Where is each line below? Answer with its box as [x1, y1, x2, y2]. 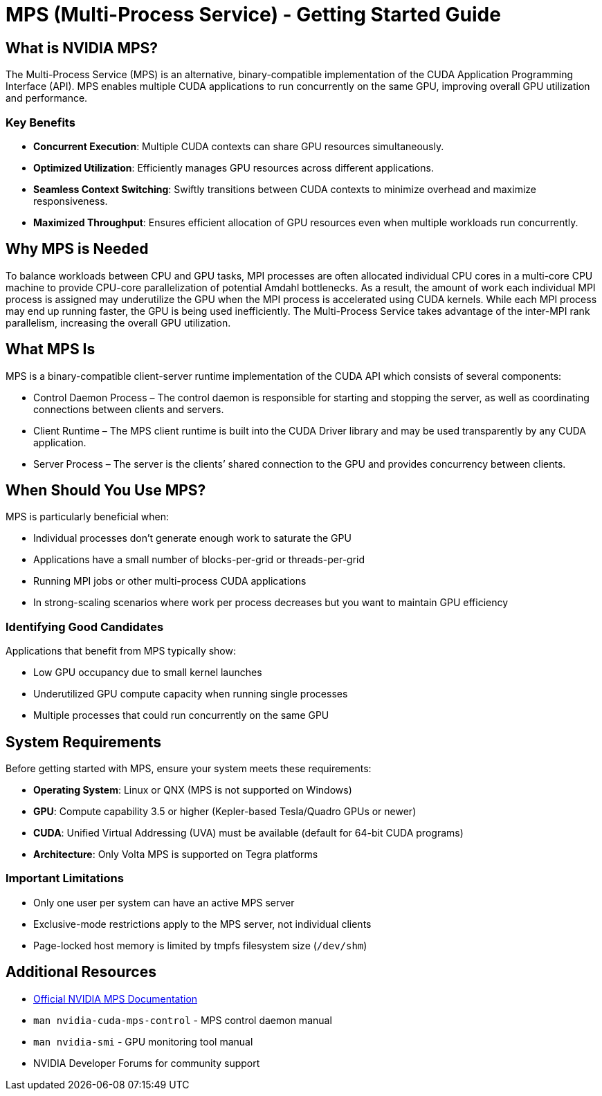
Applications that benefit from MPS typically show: [6, 645, 236, 657]
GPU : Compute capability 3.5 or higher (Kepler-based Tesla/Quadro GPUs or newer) [33, 805, 417, 818]
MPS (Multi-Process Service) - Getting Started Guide [6, 3, 501, 26]
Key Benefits [6, 115, 75, 129]
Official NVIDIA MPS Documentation [33, 992, 198, 1005]
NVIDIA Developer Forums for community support [33, 1057, 260, 1069]
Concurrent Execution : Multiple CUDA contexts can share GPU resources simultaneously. [33, 140, 444, 152]
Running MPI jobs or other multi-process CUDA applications [33, 575, 307, 587]
